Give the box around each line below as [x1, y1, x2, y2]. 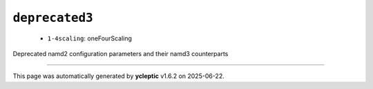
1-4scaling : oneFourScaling [47, 34, 133, 42]
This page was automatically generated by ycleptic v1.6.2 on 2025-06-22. [12, 72, 224, 80]
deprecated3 [12, 10, 93, 25]
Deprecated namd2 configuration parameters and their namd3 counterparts [12, 49, 229, 58]
